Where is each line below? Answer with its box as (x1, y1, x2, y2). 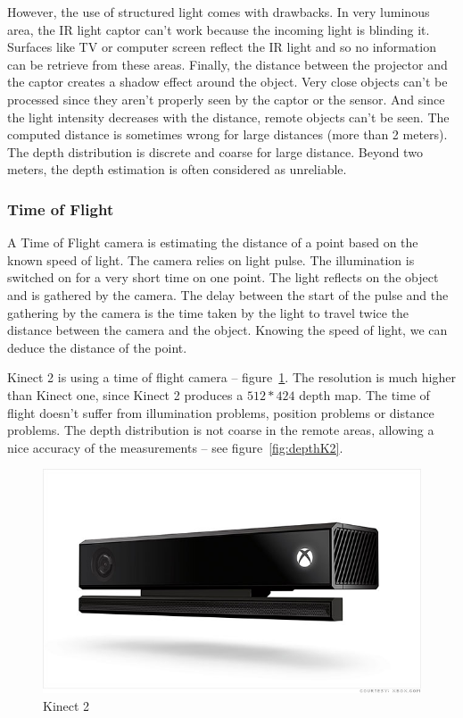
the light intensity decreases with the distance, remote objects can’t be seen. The (7, 107, 450, 126)
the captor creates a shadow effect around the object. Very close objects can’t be (7, 72, 448, 91)
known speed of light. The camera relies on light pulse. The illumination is (7, 250, 415, 269)
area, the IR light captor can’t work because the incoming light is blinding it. (7, 20, 430, 38)
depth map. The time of (299, 385, 430, 404)
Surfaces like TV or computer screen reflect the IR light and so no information (7, 38, 436, 56)
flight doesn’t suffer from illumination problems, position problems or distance (7, 403, 434, 422)
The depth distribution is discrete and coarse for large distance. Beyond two (7, 142, 423, 161)
